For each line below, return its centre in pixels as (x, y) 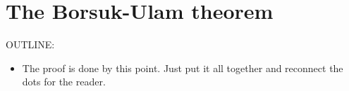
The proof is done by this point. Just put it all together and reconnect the (183, 68)
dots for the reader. (64, 82)
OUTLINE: (30, 44)
